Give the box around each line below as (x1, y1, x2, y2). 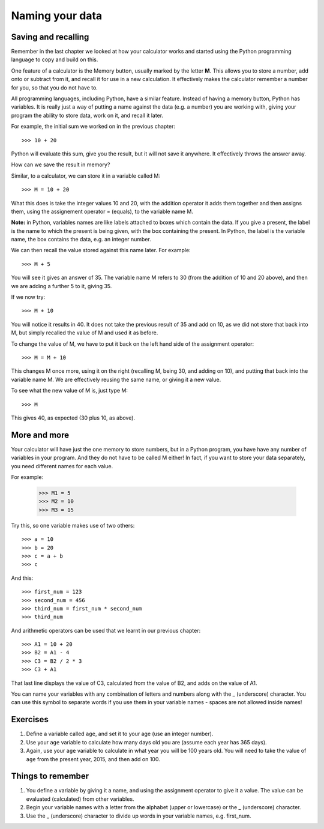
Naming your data (11, 9, 103, 22)
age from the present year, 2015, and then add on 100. (26, 755, 160, 762)
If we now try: (11, 294, 45, 301)
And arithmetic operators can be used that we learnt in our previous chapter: (11, 627, 201, 634)
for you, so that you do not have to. (11, 84, 98, 91)
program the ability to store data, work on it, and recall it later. (11, 112, 164, 119)
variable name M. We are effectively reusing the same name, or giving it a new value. (11, 376, 221, 383)
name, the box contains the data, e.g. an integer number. (11, 236, 151, 243)
